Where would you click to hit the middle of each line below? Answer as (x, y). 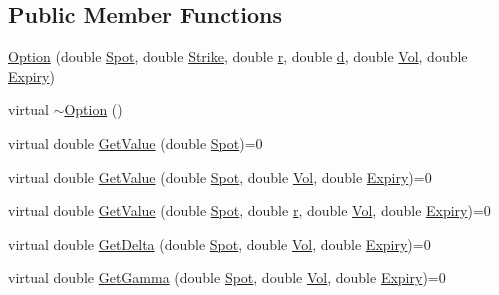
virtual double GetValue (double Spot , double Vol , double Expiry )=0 (220, 176)
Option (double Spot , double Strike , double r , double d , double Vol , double (238, 56)
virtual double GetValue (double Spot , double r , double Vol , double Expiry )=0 (249, 210)
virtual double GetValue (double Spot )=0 (135, 142)
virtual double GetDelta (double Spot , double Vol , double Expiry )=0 (219, 243)
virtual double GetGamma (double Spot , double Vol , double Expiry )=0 (227, 277)
